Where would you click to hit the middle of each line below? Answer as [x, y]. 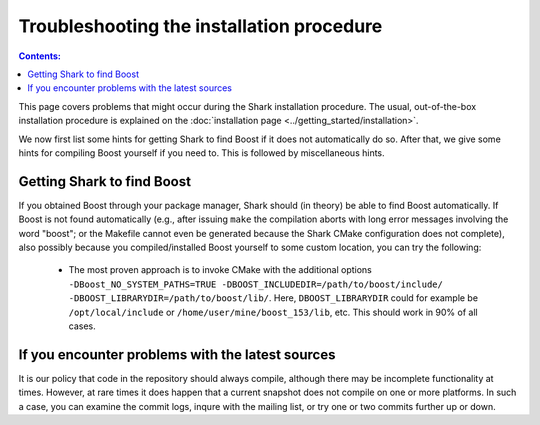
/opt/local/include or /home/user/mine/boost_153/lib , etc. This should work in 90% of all [273, 312]
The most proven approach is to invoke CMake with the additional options [220, 270]
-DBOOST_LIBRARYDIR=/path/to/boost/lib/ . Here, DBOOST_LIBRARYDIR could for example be [273, 298]
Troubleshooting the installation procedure [200, 26]
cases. [82, 326]
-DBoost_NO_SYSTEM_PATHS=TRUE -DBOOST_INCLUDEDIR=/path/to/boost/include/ [256, 284]
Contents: [40, 56]
